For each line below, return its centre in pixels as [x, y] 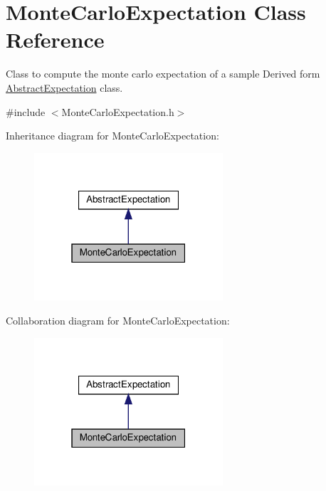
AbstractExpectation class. [64, 87]
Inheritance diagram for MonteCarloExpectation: [112, 136]
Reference [55, 39]
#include [26, 111]
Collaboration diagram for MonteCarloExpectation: [118, 321]
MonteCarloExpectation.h [118, 111]
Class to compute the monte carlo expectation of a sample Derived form [163, 74]
